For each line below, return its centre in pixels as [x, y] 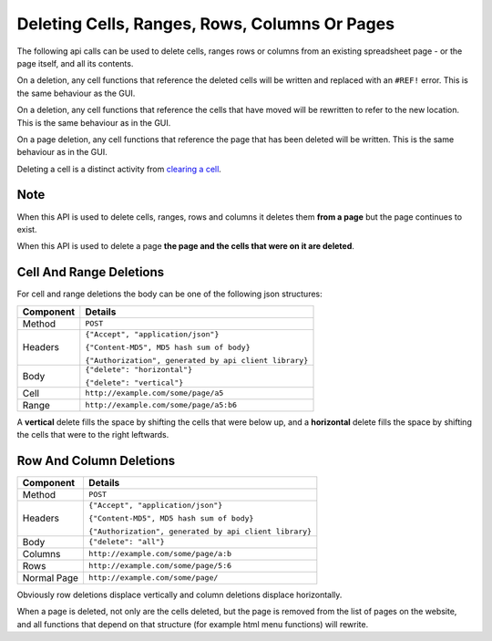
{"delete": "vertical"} [134, 383]
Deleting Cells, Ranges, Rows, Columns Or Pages [206, 24]
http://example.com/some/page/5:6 [160, 566]
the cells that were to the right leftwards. [93, 435]
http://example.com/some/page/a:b [160, 554]
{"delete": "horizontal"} [139, 369]
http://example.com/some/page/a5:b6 [161, 405]
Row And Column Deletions [96, 460]
